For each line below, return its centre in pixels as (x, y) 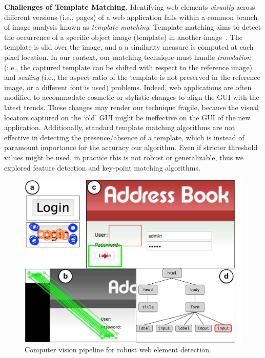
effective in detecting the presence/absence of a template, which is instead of (124, 137)
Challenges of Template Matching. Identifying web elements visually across (130, 7)
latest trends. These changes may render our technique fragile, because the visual (131, 107)
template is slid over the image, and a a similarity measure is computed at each (129, 47)
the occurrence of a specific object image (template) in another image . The (123, 37)
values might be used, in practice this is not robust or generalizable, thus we (124, 157)
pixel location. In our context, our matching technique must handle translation (128, 57)
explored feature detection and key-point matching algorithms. (102, 167)
